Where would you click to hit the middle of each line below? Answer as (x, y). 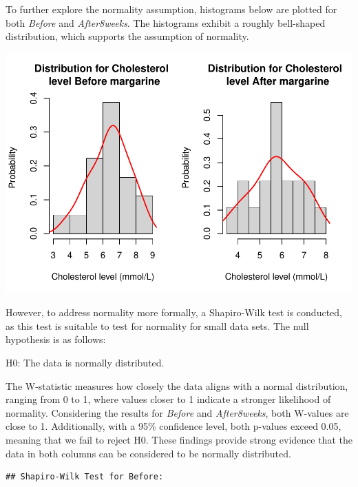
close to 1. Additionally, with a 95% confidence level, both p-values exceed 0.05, (173, 426)
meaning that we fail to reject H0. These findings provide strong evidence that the (179, 440)
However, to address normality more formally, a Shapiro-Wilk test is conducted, (174, 312)
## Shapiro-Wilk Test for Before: (85, 477)
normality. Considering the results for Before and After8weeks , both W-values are (177, 412)
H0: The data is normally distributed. (85, 363)
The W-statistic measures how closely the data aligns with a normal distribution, (177, 385)
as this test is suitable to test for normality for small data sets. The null (157, 325)
